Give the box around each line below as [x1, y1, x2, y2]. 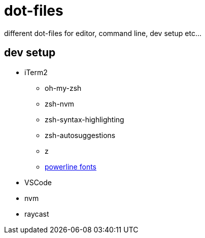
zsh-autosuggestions [45, 130, 116, 140]
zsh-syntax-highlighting [45, 115, 124, 124]
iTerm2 [24, 67, 48, 77]
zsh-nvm [45, 99, 75, 108]
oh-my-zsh [45, 83, 82, 92]
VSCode [24, 178, 52, 187]
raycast [24, 209, 49, 218]
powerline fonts [45, 162, 96, 171]
